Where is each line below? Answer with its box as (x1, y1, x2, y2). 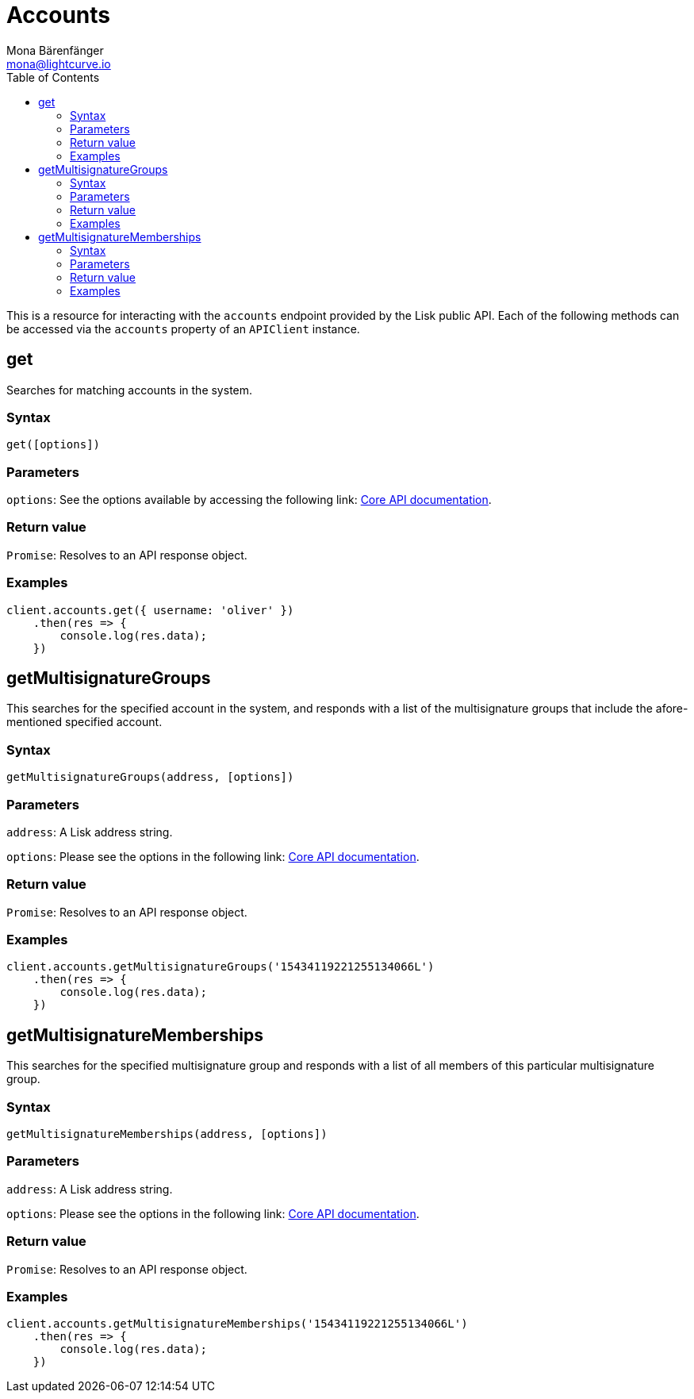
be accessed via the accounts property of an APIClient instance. (6, 321, 360, 336)
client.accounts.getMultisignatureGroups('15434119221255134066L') (6, 960, 435, 974)
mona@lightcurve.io (6, 56, 111, 71)
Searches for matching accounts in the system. (6, 382, 253, 397)
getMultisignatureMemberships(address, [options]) (6, 1128, 328, 1141)
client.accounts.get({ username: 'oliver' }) (6, 603, 294, 617)
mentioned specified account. (6, 715, 163, 729)
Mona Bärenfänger (6, 43, 104, 57)
